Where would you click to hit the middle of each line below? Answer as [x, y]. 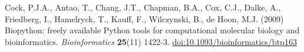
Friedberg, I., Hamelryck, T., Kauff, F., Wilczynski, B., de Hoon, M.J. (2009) [144, 18]
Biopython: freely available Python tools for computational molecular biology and [152, 30]
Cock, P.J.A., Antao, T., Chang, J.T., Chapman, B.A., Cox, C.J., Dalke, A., [143, 7]
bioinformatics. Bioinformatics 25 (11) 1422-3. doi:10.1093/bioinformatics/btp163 [151, 41]
